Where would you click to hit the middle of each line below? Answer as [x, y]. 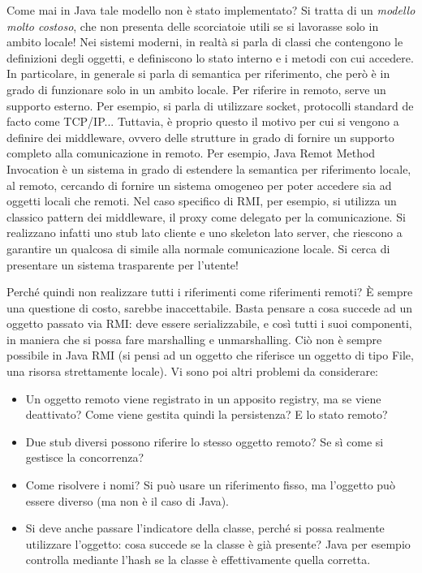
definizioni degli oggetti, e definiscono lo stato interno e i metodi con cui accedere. [210, 57]
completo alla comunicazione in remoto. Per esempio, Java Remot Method [191, 153]
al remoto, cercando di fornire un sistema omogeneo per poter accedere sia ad [199, 185]
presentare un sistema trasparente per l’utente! [123, 264]
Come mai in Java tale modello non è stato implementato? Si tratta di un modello [211, 10]
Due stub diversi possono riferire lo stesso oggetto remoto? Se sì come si [205, 441]
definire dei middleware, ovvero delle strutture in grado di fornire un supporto [200, 137]
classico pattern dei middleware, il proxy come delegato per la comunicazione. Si [206, 216]
